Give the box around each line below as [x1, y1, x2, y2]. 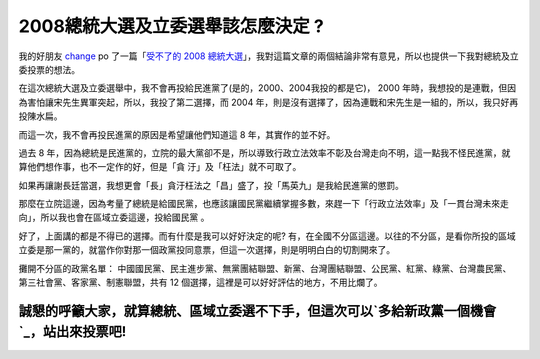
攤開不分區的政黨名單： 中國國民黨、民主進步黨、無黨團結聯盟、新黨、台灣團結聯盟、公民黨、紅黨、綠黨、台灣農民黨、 [18, 262, 512, 274]
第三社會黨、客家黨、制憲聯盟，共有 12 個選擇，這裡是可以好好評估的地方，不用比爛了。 [18, 276, 384, 289]
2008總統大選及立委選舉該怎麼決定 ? [18, 15, 324, 37]
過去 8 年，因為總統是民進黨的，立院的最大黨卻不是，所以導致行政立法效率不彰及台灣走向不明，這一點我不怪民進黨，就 [18, 146, 511, 159]
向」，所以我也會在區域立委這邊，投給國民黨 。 [18, 211, 210, 224]
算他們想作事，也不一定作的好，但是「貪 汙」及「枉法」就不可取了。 [18, 161, 302, 173]
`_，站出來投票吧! [18, 323, 127, 340]
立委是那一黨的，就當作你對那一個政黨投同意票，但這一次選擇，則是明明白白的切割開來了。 [18, 244, 395, 256]
